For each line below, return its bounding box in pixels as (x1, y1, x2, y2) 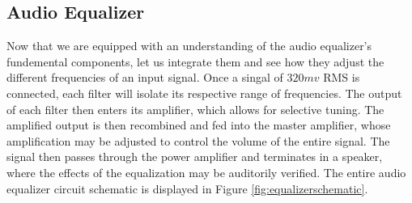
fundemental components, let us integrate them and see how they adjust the (6, 53, 384, 70)
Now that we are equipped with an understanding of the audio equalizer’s (6, 37, 372, 54)
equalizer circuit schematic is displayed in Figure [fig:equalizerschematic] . (6, 180, 368, 197)
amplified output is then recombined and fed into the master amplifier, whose (6, 116, 391, 133)
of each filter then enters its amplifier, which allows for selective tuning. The (6, 100, 384, 117)
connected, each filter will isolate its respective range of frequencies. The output (6, 84, 402, 101)
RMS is (323, 69, 360, 86)
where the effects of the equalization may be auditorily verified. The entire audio (6, 163, 406, 180)
